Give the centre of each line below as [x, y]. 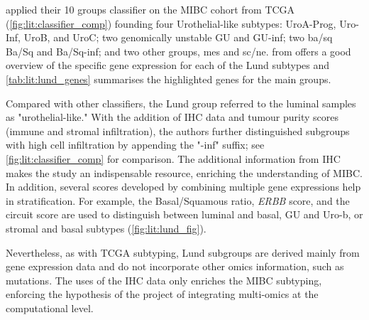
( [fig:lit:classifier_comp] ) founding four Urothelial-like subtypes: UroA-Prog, [171, 23]
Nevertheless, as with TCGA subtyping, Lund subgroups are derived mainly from [183, 252]
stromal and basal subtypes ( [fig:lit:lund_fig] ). [106, 228]
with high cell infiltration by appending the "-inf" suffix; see [135, 145]
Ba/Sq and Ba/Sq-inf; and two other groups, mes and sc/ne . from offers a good [178, 51]
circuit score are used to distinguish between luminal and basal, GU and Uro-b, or [184, 214]
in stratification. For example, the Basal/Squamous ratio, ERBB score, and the [178, 200]
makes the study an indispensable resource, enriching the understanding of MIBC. [184, 172]
